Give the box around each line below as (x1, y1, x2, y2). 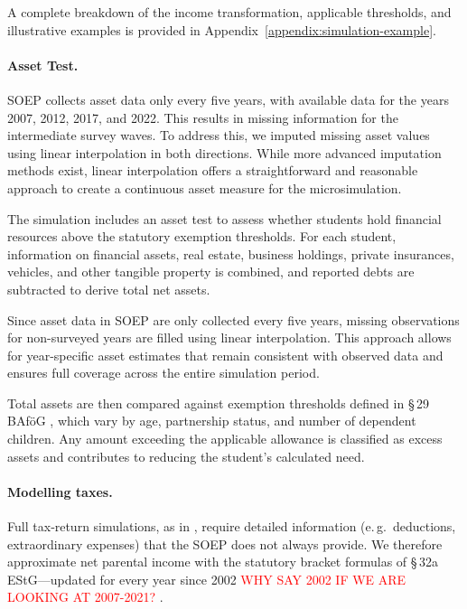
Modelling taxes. (7, 482, 113, 501)
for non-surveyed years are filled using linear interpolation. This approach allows (7, 328, 452, 347)
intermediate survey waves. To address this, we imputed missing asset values (7, 126, 430, 145)
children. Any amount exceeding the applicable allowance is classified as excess (7, 429, 443, 448)
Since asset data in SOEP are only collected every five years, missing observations (7, 310, 460, 329)
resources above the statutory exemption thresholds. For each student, (7, 227, 397, 246)
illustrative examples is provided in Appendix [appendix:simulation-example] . (7, 20, 436, 39)
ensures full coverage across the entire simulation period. (7, 363, 320, 382)
